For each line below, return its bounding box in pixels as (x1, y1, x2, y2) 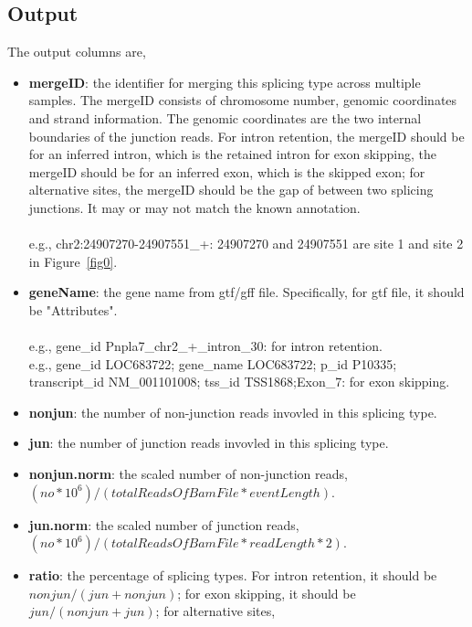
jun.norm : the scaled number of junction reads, (28, 515, 299, 534)
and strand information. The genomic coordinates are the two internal (28, 108, 422, 127)
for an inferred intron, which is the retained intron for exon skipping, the (28, 144, 436, 164)
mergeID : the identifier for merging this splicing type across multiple (28, 72, 421, 91)
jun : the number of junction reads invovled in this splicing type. (28, 433, 389, 452)
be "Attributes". (28, 300, 118, 319)
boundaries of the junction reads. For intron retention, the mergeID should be (28, 126, 465, 145)
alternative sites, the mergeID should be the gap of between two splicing (28, 180, 434, 199)
